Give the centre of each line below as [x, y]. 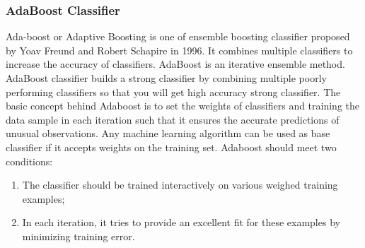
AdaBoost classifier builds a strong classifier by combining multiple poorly [166, 78]
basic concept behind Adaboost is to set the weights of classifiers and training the [183, 106]
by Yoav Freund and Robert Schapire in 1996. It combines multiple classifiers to [179, 50]
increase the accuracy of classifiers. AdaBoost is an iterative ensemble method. [175, 64]
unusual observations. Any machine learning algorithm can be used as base [168, 133]
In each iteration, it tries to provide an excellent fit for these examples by [181, 222]
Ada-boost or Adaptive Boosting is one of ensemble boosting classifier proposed [178, 36]
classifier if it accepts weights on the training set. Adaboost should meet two [171, 147]
